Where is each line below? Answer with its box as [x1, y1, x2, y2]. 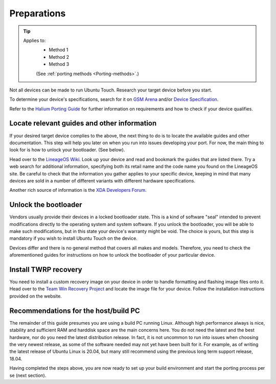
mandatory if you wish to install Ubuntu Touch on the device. [9, 235, 137, 241]
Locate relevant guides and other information [9, 119, 157, 128]
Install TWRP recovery [9, 265, 82, 274]
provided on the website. [9, 293, 62, 299]
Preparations [9, 8, 66, 19]
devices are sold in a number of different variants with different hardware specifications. [9, 177, 195, 184]
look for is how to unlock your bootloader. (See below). [9, 147, 125, 153]
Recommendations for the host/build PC [9, 306, 140, 315]
